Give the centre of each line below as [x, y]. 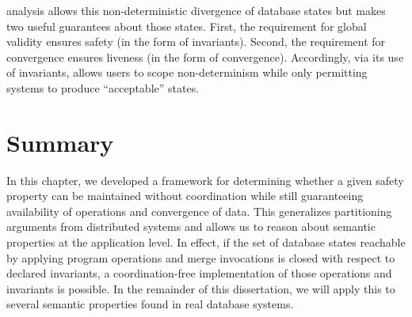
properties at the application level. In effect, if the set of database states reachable [206, 242]
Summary [60, 142]
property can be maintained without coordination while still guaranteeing [185, 196]
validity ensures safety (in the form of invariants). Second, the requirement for [196, 42]
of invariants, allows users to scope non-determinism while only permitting [187, 72]
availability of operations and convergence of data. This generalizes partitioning [199, 211]
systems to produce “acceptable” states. [103, 87]
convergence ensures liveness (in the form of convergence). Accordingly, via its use [205, 57]
